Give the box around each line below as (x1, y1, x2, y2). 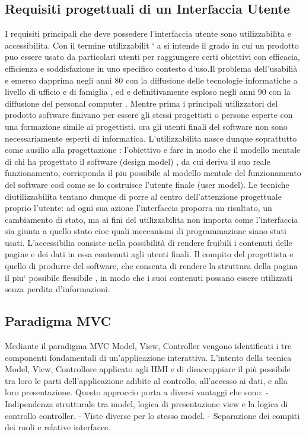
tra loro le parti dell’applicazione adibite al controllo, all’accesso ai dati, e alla (5, 374, 288, 386)
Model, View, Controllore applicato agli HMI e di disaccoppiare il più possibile (5, 363, 291, 375)
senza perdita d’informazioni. (5, 283, 110, 295)
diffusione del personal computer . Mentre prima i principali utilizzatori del (5, 97, 278, 109)
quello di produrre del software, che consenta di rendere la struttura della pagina (5, 260, 298, 272)
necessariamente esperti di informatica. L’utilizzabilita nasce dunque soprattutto (5, 132, 297, 144)
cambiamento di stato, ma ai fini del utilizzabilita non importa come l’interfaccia (5, 213, 298, 225)
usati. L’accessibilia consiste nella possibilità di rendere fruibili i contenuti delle (5, 236, 292, 248)
